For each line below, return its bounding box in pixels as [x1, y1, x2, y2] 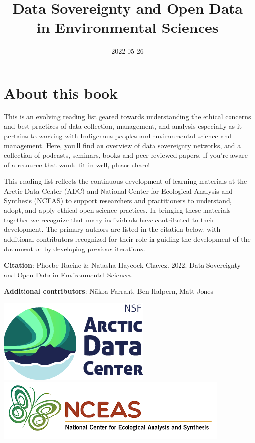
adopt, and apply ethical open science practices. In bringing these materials [4, 205, 231, 215]
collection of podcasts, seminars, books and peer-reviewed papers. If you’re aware [4, 150, 248, 160]
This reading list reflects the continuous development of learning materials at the [4, 176, 247, 186]
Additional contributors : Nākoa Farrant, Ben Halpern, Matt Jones [4, 286, 214, 296]
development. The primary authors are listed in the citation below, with [4, 224, 221, 234]
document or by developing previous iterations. [4, 243, 145, 253]
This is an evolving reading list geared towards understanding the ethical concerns [4, 111, 251, 121]
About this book [4, 83, 118, 103]
